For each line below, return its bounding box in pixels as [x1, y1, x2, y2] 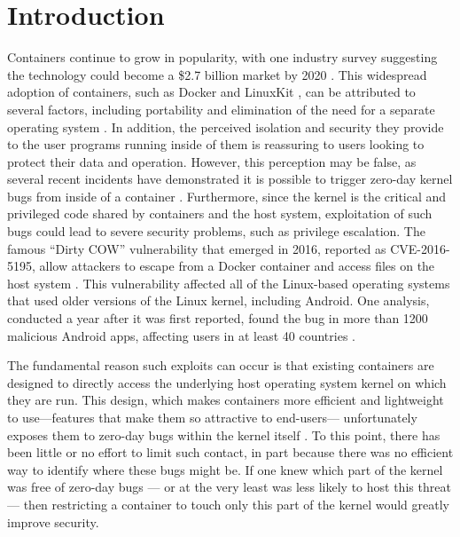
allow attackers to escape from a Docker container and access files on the [39, 257, 435, 275]
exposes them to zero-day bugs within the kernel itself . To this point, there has [7, 425, 441, 444]
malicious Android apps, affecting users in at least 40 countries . [7, 326, 355, 344]
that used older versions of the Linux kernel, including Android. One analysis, [7, 291, 430, 310]
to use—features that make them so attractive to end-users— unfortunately [7, 408, 417, 426]
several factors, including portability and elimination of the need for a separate [7, 99, 435, 118]
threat [417, 478, 451, 496]
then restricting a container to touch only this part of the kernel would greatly [23, 494, 449, 513]
